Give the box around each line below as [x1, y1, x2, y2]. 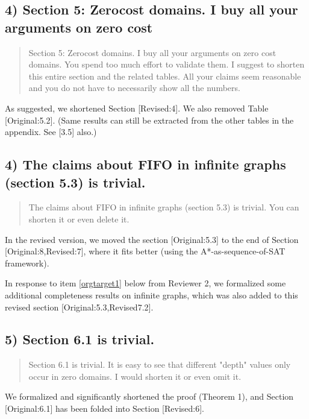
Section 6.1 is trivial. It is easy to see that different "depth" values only [28, 358, 291, 371]
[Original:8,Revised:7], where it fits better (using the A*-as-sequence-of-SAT [5, 245, 286, 257]
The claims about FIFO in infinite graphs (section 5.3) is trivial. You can [28, 201, 299, 213]
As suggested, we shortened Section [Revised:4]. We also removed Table [5, 101, 269, 114]
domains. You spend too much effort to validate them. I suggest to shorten [28, 58, 305, 71]
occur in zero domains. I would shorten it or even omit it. [28, 370, 242, 382]
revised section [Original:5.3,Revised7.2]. [5, 300, 154, 313]
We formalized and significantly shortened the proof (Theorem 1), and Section [5, 390, 294, 403]
